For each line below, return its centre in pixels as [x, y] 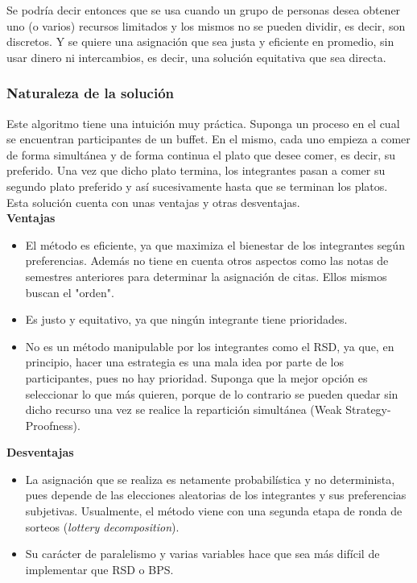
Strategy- [368, 409]
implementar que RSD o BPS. [99, 569]
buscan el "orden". [70, 292]
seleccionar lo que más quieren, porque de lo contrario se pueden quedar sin [212, 393]
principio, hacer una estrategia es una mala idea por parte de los [184, 362]
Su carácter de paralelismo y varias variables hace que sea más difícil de [202, 554]
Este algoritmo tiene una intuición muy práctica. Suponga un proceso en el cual [203, 123]
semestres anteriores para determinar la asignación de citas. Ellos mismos [206, 276]
